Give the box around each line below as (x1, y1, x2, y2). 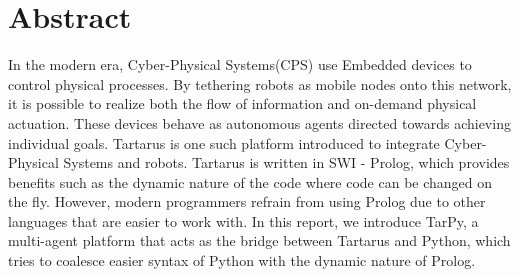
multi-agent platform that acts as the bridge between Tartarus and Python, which (8, 230, 511, 251)
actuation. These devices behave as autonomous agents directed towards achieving (8, 112, 511, 133)
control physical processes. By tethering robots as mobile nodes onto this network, (8, 73, 512, 94)
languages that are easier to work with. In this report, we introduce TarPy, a (8, 210, 479, 231)
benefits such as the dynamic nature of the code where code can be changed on (8, 171, 493, 192)
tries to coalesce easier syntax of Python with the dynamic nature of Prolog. (8, 250, 476, 271)
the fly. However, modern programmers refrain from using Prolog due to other (8, 191, 486, 212)
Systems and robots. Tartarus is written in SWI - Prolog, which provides (63, 152, 510, 173)
